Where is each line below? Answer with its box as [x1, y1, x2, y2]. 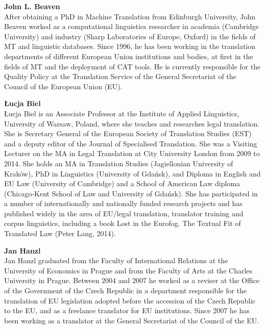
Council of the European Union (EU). [4, 81, 123, 91]
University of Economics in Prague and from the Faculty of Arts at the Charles [4, 265, 253, 275]
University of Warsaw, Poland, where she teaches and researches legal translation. [4, 118, 260, 129]
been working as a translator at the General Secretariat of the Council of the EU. [4, 315, 259, 325]
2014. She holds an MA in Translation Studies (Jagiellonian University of [4, 158, 233, 168]
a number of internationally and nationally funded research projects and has [4, 198, 243, 209]
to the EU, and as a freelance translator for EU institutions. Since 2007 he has [4, 305, 250, 316]
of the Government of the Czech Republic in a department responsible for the [4, 285, 247, 296]
